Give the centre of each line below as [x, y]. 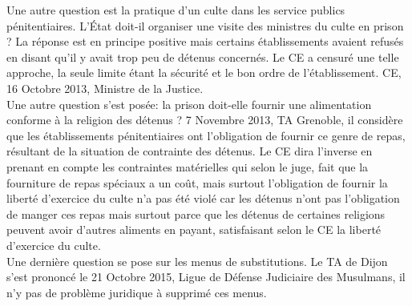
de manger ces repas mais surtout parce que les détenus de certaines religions [196, 213]
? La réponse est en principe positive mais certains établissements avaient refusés [205, 41]
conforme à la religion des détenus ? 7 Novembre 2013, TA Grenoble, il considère [205, 120]
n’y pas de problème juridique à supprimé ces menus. [137, 292]
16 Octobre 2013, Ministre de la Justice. [105, 88]
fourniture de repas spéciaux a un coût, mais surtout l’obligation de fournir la [197, 182]
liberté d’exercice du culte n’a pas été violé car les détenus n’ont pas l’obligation [203, 198]
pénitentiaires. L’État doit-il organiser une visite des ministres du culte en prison [205, 25]
